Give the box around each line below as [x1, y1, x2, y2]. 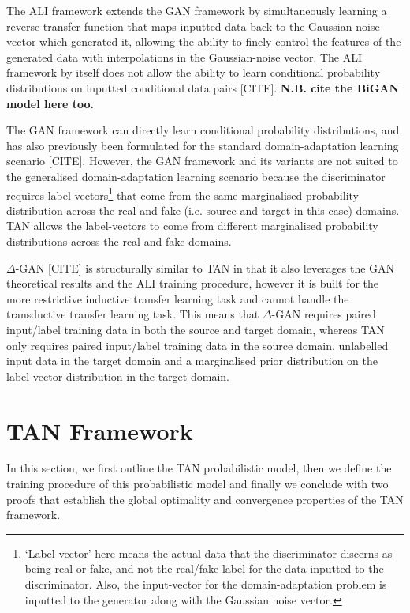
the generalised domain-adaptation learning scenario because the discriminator [6, 167, 386, 184]
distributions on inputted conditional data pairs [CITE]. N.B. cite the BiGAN [6, 79, 400, 96]
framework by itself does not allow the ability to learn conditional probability [6, 64, 381, 81]
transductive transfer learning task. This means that [6, 306, 259, 322]
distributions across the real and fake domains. [6, 232, 232, 249]
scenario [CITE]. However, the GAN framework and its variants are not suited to [6, 152, 398, 169]
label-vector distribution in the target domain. [6, 367, 229, 384]
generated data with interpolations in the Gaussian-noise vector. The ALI [6, 48, 363, 65]
